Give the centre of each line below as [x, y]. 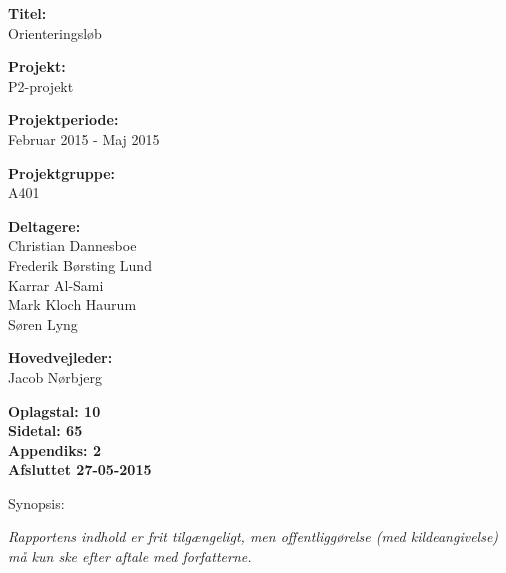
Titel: [27, 13]
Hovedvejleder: [60, 357]
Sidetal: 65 [45, 430]
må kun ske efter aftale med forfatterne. [130, 556]
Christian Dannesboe [72, 245]
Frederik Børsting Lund [80, 264]
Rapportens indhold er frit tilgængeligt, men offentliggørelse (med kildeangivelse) [253, 536]
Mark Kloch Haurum [72, 304]
